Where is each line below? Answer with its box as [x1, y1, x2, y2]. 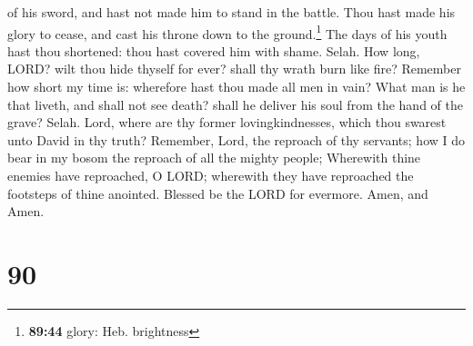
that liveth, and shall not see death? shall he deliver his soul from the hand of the [7, 94, 463, 114]
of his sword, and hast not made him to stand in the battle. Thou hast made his [7, 3, 456, 21]
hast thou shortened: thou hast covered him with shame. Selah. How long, [7, 41, 420, 60]
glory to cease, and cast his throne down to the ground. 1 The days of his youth [7, 21, 448, 43]
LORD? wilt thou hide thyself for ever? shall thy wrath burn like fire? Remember [7, 59, 461, 78]
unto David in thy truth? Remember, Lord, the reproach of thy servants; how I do [7, 130, 466, 149]
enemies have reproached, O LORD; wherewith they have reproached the [7, 166, 414, 184]
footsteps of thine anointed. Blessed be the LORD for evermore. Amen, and [7, 183, 428, 203]
